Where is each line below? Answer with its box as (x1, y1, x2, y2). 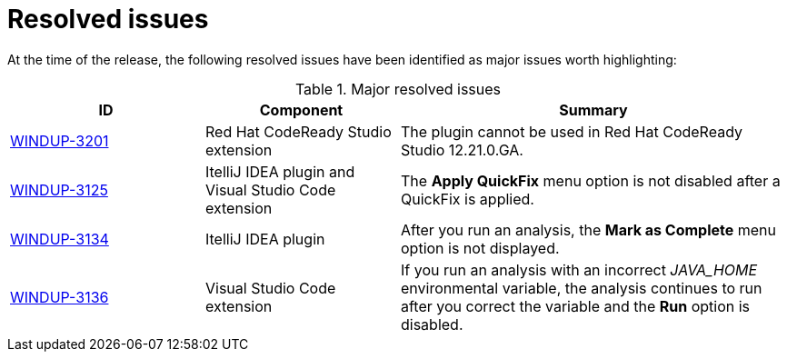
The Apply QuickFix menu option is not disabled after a (401, 171, 781, 190)
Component (259, 100, 344, 119)
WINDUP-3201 (10, 131, 109, 150)
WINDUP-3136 (10, 287, 109, 306)
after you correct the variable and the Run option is (401, 296, 751, 315)
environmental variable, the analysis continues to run (401, 278, 762, 297)
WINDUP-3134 (10, 229, 109, 248)
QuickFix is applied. (401, 189, 534, 208)
